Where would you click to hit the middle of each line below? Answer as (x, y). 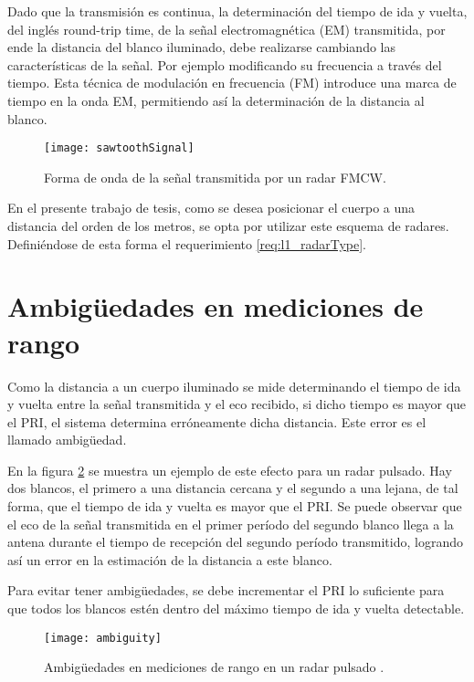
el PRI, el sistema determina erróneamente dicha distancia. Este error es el (217, 421)
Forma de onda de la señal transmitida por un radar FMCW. (215, 177)
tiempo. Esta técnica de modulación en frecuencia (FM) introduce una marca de (232, 83)
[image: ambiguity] (103, 638)
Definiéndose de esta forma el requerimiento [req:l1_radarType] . (187, 243)
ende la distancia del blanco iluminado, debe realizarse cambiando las (201, 47)
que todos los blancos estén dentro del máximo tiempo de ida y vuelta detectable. (236, 609)
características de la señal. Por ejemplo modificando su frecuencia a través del (225, 64)
